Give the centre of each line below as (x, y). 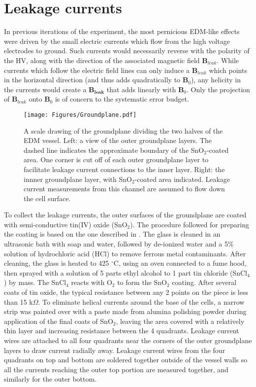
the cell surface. (47, 198)
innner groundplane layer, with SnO (78, 179)
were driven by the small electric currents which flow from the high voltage (117, 41)
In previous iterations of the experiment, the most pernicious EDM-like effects (122, 31)
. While (228, 60)
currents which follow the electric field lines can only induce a (97, 70)
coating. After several (204, 282)
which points (228, 70)
